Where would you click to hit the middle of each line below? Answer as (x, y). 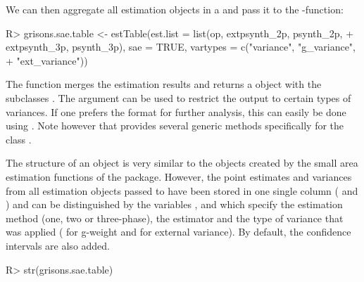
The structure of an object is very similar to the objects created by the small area (182, 163)
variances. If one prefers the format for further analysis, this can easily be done (176, 111)
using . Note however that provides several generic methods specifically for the (175, 126)
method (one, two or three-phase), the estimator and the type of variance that (175, 218)
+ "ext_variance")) (47, 60)
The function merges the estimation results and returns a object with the (164, 84)
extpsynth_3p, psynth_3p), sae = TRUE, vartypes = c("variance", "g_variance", (181, 47)
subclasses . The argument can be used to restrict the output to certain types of (178, 97)
